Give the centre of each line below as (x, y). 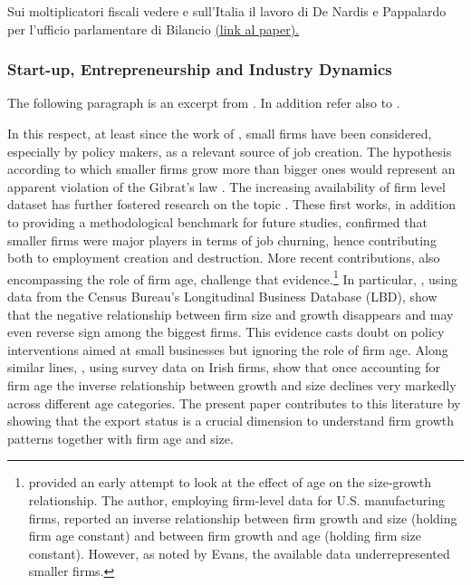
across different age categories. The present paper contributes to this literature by (234, 403)
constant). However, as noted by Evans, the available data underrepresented (239, 553)
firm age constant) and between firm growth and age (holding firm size (225, 536)
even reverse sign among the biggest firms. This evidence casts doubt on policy (226, 332)
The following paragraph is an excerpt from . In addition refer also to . (204, 103)
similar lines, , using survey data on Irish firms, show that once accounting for (224, 367)
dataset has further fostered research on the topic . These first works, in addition (232, 204)
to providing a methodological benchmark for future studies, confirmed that (217, 221)
